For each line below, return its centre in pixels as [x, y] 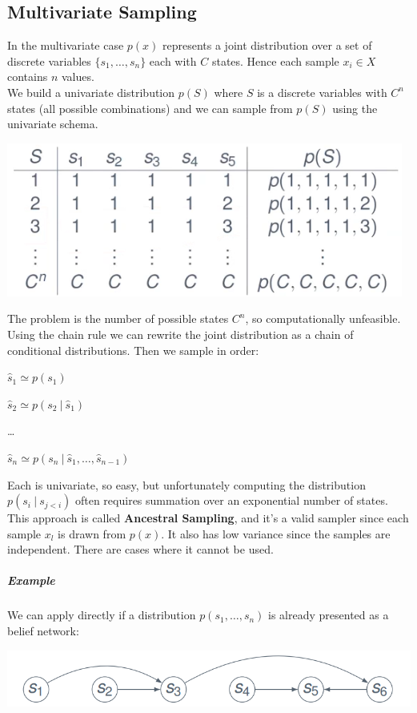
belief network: [43, 631]
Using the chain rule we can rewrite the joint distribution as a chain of [180, 334]
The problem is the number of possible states [118, 318]
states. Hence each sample [275, 60]
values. [78, 77]
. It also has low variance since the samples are [276, 533]
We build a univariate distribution [91, 92]
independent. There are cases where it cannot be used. [140, 549]
